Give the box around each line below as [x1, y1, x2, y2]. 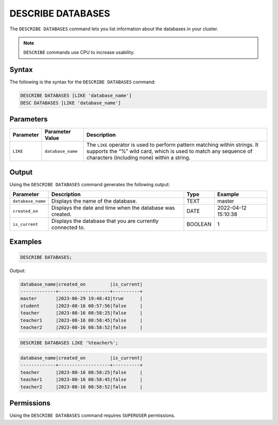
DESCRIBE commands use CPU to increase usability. [23, 49, 135, 56]
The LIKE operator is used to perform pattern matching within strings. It [86, 141, 259, 149]
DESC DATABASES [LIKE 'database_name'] [20, 100, 121, 105]
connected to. [51, 224, 85, 231]
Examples [9, 237, 42, 246]
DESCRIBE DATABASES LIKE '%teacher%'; [20, 340, 118, 346]
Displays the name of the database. [51, 198, 137, 205]
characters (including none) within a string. [86, 154, 190, 162]
